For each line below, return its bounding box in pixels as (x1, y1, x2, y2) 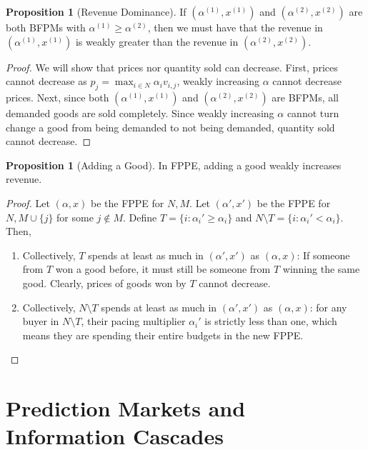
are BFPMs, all (272, 89, 339, 104)
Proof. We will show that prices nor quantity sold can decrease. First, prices (6, 59, 338, 74)
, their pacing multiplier (81, 314, 186, 329)
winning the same (282, 261, 360, 276)
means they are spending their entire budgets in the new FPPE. (22, 327, 304, 342)
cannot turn (287, 105, 339, 120)
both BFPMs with (6, 20, 86, 34)
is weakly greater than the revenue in (75, 34, 239, 49)
